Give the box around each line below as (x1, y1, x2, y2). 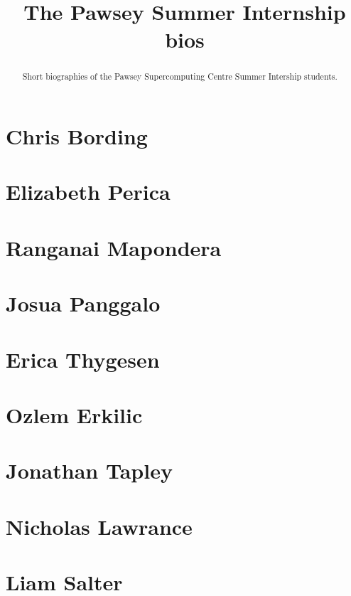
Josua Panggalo (6, 289, 161, 318)
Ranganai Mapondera (6, 233, 222, 262)
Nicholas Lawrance (6, 511, 193, 541)
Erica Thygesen (6, 344, 160, 373)
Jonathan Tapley (6, 456, 173, 485)
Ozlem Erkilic (6, 400, 143, 429)
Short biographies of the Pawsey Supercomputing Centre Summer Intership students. (22, 70, 337, 83)
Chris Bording (6, 122, 148, 151)
